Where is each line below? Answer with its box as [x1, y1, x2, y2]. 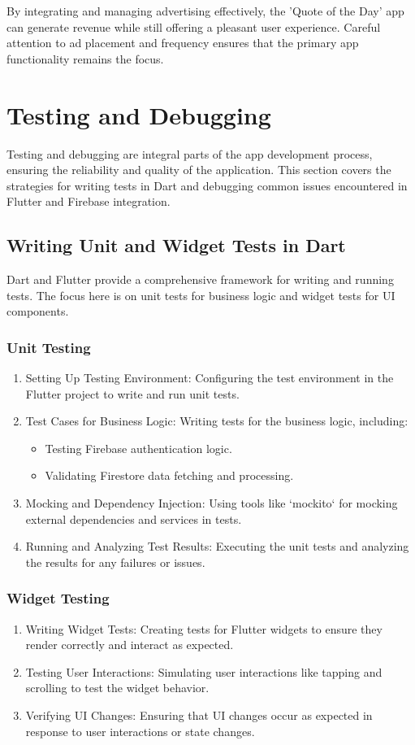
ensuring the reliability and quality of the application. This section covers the [6, 161, 391, 178]
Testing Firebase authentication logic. [45, 439, 232, 456]
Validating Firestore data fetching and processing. [45, 467, 294, 484]
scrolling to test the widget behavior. [25, 679, 210, 696]
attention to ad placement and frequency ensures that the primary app [6, 34, 359, 51]
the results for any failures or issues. [25, 553, 205, 570]
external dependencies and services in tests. [25, 510, 242, 527]
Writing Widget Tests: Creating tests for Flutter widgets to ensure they [25, 620, 383, 637]
